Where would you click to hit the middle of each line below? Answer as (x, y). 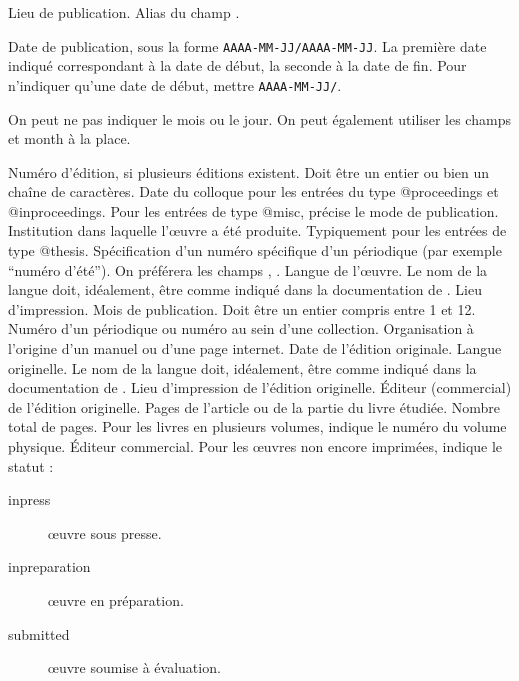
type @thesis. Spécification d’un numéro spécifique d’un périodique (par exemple (255, 250)
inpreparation (49, 566)
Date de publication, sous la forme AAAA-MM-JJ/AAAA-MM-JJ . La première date (247, 45)
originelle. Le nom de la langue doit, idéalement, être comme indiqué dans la (242, 367)
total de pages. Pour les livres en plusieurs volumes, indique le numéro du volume (257, 426)
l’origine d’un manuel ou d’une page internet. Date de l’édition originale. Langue (255, 348)
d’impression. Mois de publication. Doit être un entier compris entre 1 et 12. (242, 308)
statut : (31, 465)
